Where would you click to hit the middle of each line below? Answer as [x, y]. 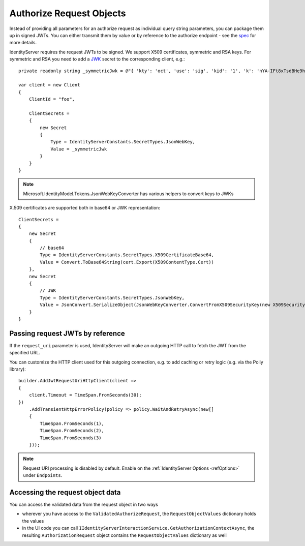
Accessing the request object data [65, 492]
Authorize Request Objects [68, 13]
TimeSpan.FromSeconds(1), [72, 423]
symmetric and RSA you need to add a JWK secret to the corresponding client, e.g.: [97, 59]
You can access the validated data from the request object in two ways [84, 505]
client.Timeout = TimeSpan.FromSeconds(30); [85, 395]
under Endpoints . [43, 475]
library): [18, 369]
